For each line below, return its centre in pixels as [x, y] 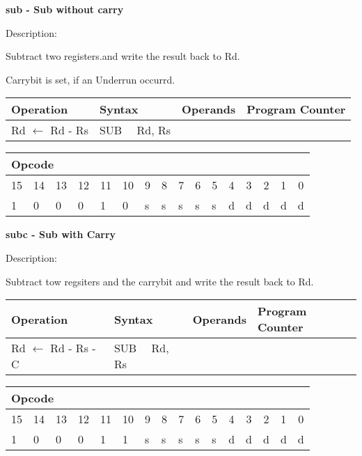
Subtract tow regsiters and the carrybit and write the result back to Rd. [160, 281]
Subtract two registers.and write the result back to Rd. [123, 56]
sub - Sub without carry [65, 9]
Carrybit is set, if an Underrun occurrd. [90, 79]
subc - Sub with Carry [61, 234]
